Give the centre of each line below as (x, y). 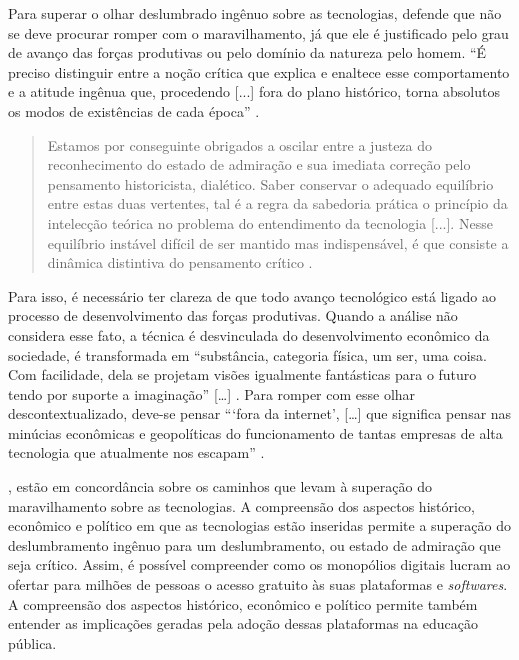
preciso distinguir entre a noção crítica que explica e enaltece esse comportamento (259, 71)
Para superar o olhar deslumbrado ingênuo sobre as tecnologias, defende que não (255, 13)
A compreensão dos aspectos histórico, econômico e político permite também (243, 603)
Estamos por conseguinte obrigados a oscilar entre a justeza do (240, 144)
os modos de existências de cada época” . (134, 110)
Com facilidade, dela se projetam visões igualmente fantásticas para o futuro (242, 374)
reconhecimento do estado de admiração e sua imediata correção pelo (259, 164)
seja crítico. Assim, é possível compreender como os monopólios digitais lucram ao (259, 564)
